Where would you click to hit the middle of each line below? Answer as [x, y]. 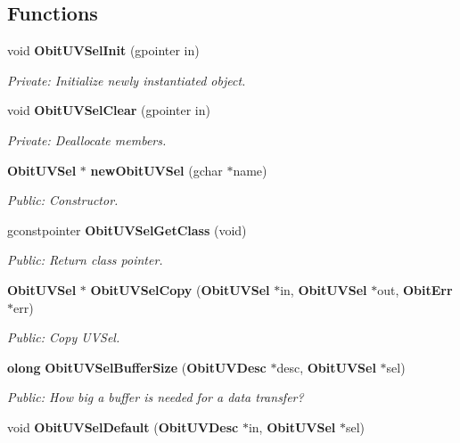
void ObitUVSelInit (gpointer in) [103, 50]
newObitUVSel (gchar [156, 170]
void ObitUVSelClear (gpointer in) [109, 110]
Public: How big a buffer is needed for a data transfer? [156, 397]
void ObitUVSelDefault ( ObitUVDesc [123, 427]
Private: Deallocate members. [87, 139]
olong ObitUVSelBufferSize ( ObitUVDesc [137, 367]
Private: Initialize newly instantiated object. [127, 80]
